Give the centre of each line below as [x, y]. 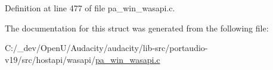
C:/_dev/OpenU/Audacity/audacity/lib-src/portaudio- [106, 48]
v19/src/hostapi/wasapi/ [50, 59]
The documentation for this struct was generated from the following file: [137, 28]
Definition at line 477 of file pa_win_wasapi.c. [90, 8]
